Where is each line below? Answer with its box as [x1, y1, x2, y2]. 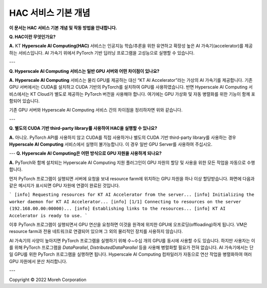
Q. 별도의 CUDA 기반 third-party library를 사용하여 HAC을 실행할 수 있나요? [9, 125, 158, 131]
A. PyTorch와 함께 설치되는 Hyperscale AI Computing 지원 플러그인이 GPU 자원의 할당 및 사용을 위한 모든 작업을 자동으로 [9, 159, 246, 166]
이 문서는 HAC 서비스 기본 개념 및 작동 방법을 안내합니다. [9, 25, 117, 31]
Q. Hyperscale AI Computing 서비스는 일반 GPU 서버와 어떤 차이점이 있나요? [9, 68, 160, 74]
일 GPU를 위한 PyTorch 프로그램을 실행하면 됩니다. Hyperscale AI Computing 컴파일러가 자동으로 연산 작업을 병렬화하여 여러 [9, 251, 252, 257]
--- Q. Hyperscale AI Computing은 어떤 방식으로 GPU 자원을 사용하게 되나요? [9, 150, 162, 156]
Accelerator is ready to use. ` [9, 213, 88, 218]
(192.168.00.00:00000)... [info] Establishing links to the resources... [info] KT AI [9, 206, 226, 212]
